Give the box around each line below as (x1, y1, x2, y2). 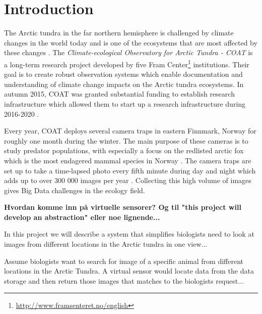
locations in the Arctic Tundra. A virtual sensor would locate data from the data (4, 265, 254, 276)
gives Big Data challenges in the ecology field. (4, 185, 145, 195)
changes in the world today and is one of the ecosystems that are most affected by (4, 37, 257, 48)
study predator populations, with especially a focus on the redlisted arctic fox (4, 145, 244, 156)
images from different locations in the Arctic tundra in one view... (4, 239, 208, 249)
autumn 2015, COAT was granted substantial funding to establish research (4, 88, 235, 99)
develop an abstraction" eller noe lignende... (4, 211, 160, 222)
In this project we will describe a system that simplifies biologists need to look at (4, 229, 254, 239)
